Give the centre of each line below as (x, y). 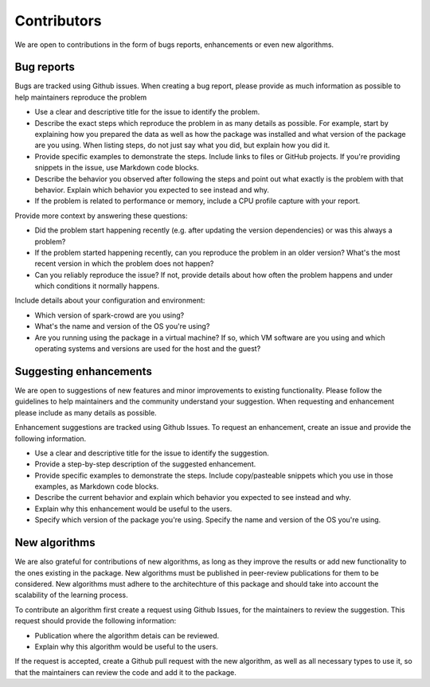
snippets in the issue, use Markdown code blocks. (117, 168)
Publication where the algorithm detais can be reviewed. (127, 635)
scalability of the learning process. (71, 595)
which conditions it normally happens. (97, 286)
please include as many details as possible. (86, 412)
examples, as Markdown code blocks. (97, 486)
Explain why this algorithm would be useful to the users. (126, 646)
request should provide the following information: (96, 621)
